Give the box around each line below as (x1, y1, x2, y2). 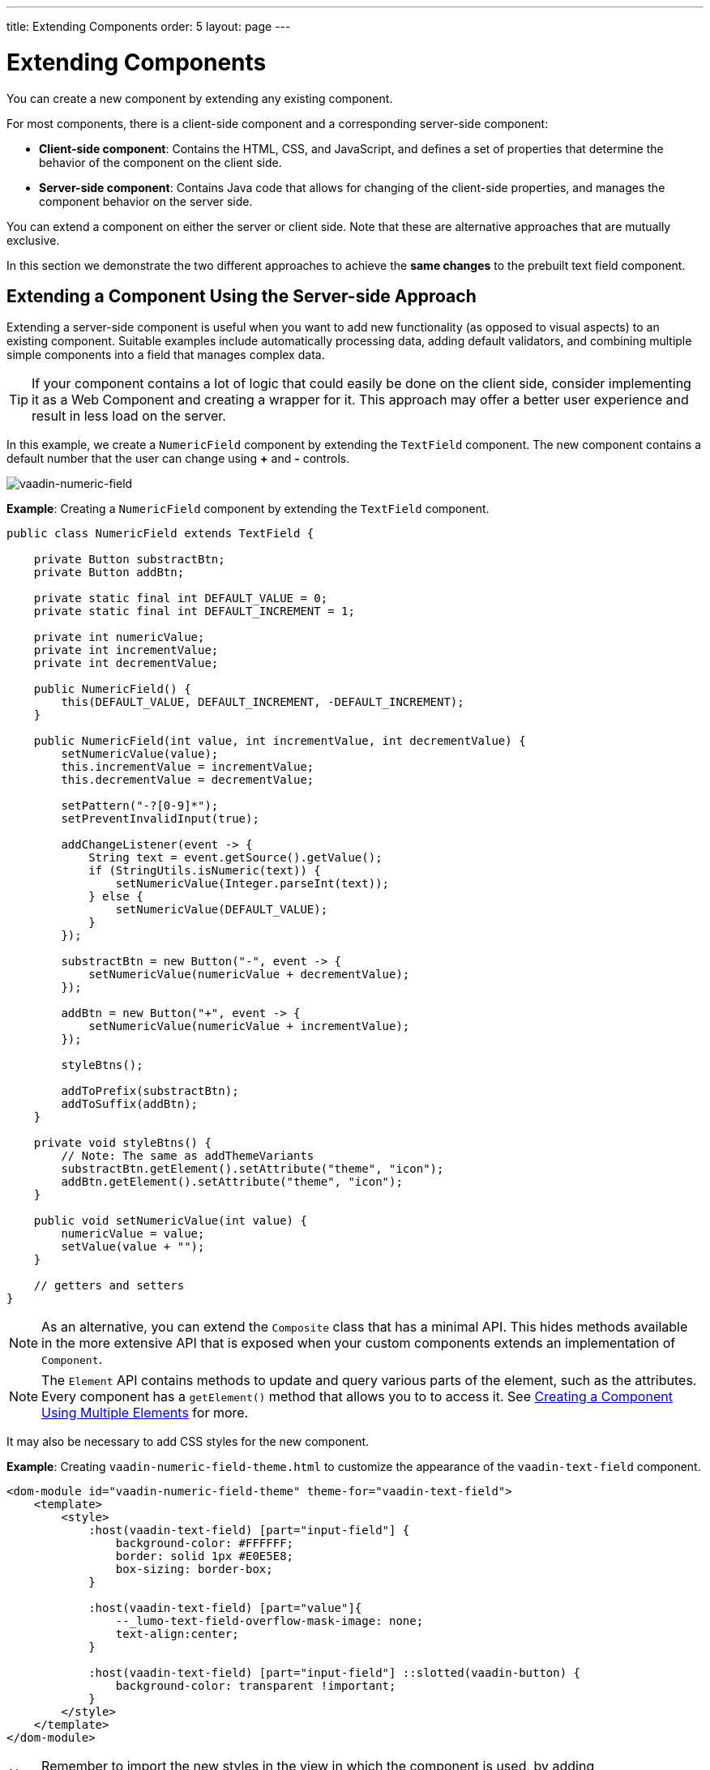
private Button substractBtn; (33, 553, 225, 566)
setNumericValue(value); (61, 747, 219, 761)
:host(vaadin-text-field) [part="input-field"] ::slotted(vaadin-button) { (88, 1666, 581, 1680)
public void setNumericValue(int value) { (33, 1214, 307, 1228)
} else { (88, 890, 143, 904)
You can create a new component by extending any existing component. (6, 91, 393, 105)
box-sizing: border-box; (115, 1563, 273, 1576)
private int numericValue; (33, 631, 205, 644)
